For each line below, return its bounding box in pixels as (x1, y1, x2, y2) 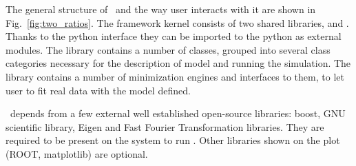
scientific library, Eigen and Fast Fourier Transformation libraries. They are (6, 119, 324, 134)
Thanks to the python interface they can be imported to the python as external (6, 29, 342, 43)
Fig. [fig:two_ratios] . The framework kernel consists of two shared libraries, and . (6, 15, 349, 30)
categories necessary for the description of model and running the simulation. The (6, 56, 351, 70)
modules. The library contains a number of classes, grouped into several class (6, 42, 331, 56)
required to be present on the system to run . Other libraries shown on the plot (6, 133, 340, 147)
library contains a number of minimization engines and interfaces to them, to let (6, 69, 344, 83)
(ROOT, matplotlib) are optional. (6, 146, 148, 160)
